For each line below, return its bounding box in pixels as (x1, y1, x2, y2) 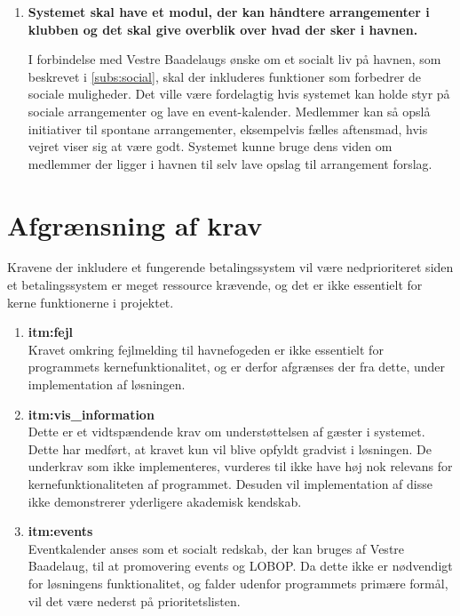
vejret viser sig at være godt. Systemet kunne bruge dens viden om (28, 137, 393, 156)
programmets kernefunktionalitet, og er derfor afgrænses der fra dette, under (28, 357, 446, 376)
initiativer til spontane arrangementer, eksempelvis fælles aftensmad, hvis (28, 119, 428, 138)
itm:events (28, 522, 93, 540)
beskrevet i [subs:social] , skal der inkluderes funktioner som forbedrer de (28, 67, 422, 85)
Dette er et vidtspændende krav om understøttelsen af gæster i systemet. (28, 422, 425, 441)
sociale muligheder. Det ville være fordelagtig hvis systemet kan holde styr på (28, 84, 450, 103)
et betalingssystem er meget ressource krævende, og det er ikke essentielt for (7, 276, 423, 294)
